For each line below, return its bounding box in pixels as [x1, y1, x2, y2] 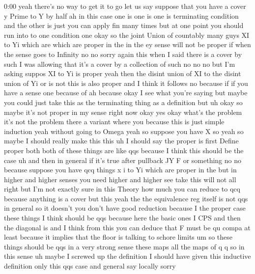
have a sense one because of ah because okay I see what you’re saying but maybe [4, 87, 248, 98]
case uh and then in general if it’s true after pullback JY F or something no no [4, 155, 242, 165]
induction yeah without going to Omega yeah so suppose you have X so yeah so [4, 126, 244, 136]
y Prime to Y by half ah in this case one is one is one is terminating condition [4, 10, 239, 21]
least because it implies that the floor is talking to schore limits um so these [4, 232, 232, 242]
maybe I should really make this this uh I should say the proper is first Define [4, 136, 239, 146]
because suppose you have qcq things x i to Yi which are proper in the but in [4, 164, 237, 175]
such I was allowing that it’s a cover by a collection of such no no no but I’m [4, 58, 235, 69]
